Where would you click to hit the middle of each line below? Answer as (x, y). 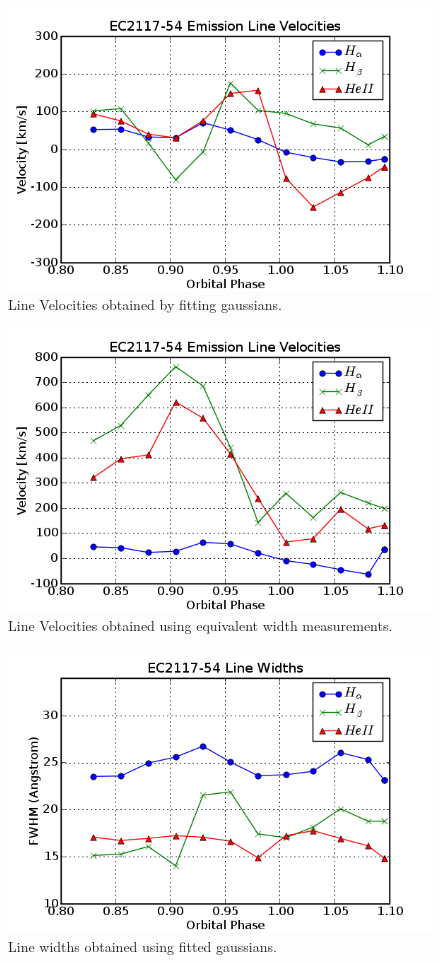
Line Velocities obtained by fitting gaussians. (145, 304)
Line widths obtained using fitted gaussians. (142, 945)
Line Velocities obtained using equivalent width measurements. (200, 625)
